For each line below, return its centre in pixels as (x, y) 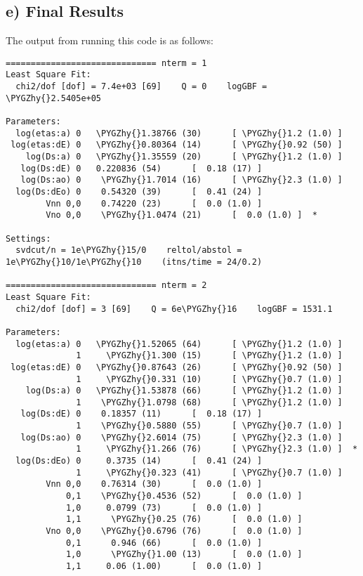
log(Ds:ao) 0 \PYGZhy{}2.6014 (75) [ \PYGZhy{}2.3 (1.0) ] (181, 437)
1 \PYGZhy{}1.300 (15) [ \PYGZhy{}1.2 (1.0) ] (209, 356)
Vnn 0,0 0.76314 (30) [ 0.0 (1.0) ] (154, 484)
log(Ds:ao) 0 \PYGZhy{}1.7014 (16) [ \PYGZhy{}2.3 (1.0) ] (181, 180)
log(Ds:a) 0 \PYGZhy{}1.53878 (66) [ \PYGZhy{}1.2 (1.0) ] (184, 391)
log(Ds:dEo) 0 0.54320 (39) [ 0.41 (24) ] (139, 192)
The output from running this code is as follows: (110, 40)
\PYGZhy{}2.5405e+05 (54, 98)
